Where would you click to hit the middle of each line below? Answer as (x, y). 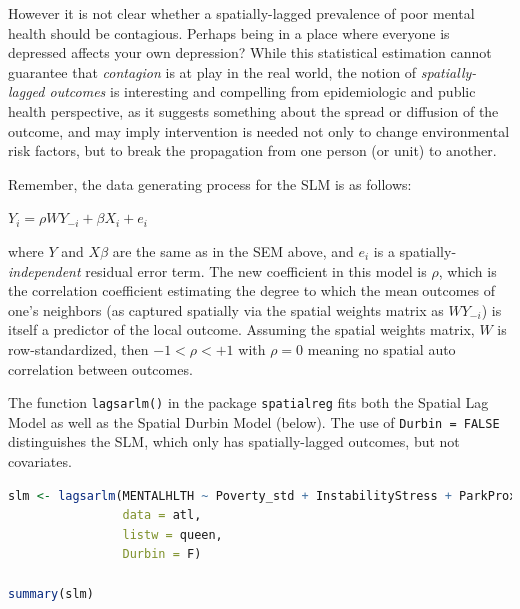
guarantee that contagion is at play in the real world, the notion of (212, 71)
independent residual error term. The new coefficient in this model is (217, 270)
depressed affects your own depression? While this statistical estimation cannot (250, 52)
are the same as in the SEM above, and (233, 250)
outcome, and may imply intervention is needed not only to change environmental (259, 130)
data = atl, (162, 515)
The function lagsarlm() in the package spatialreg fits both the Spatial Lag (248, 402)
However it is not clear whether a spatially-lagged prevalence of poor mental (241, 13)
